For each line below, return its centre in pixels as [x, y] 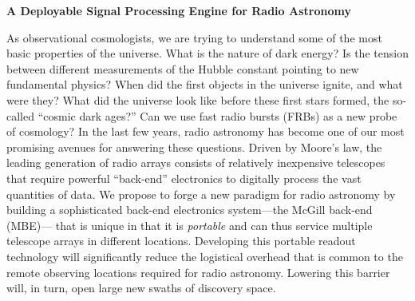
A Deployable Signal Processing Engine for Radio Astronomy [179, 10]
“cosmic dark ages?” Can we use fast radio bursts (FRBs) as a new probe [217, 115]
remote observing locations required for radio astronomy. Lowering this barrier [198, 272]
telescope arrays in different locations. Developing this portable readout [181, 241]
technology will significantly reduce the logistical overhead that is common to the [205, 256]
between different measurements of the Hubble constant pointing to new [183, 68]
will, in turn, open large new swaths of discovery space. [141, 288]
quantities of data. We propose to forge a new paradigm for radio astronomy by [201, 194]
